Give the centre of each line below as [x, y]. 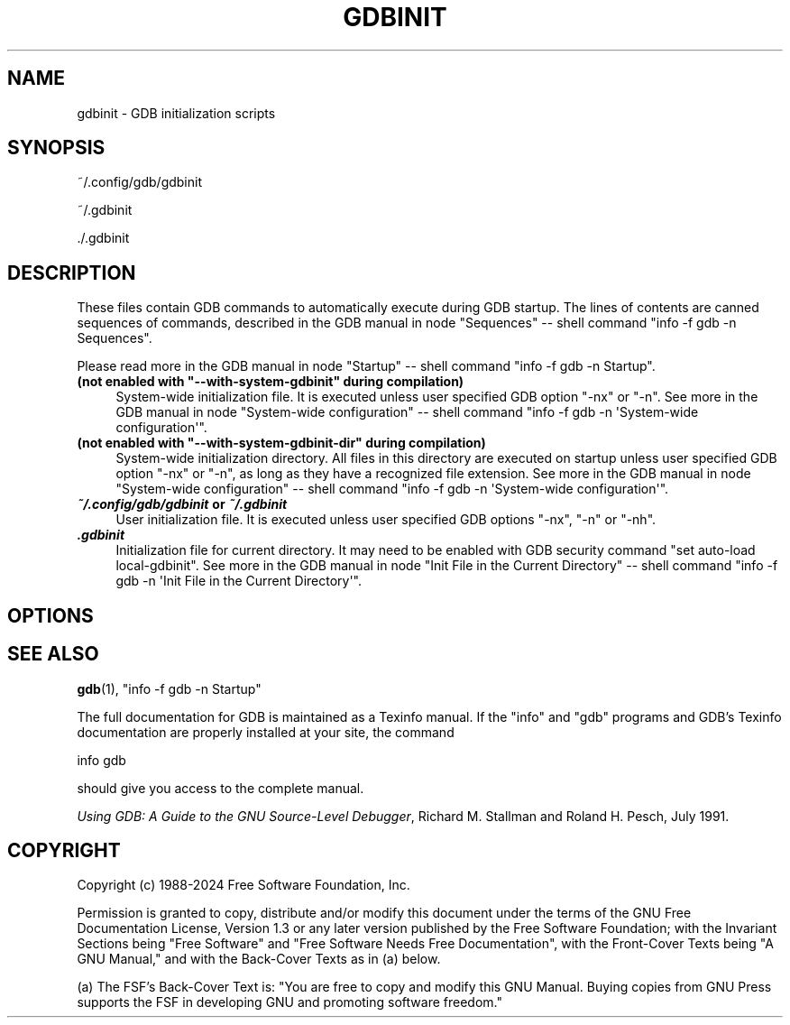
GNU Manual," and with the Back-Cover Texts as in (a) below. [259, 959]
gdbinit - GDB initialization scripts [176, 113]
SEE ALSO [53, 654]
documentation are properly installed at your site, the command [266, 732]
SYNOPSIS [56, 148]
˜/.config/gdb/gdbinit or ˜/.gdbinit [182, 504]
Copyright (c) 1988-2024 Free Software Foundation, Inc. [243, 885]
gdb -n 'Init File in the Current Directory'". [239, 581]
